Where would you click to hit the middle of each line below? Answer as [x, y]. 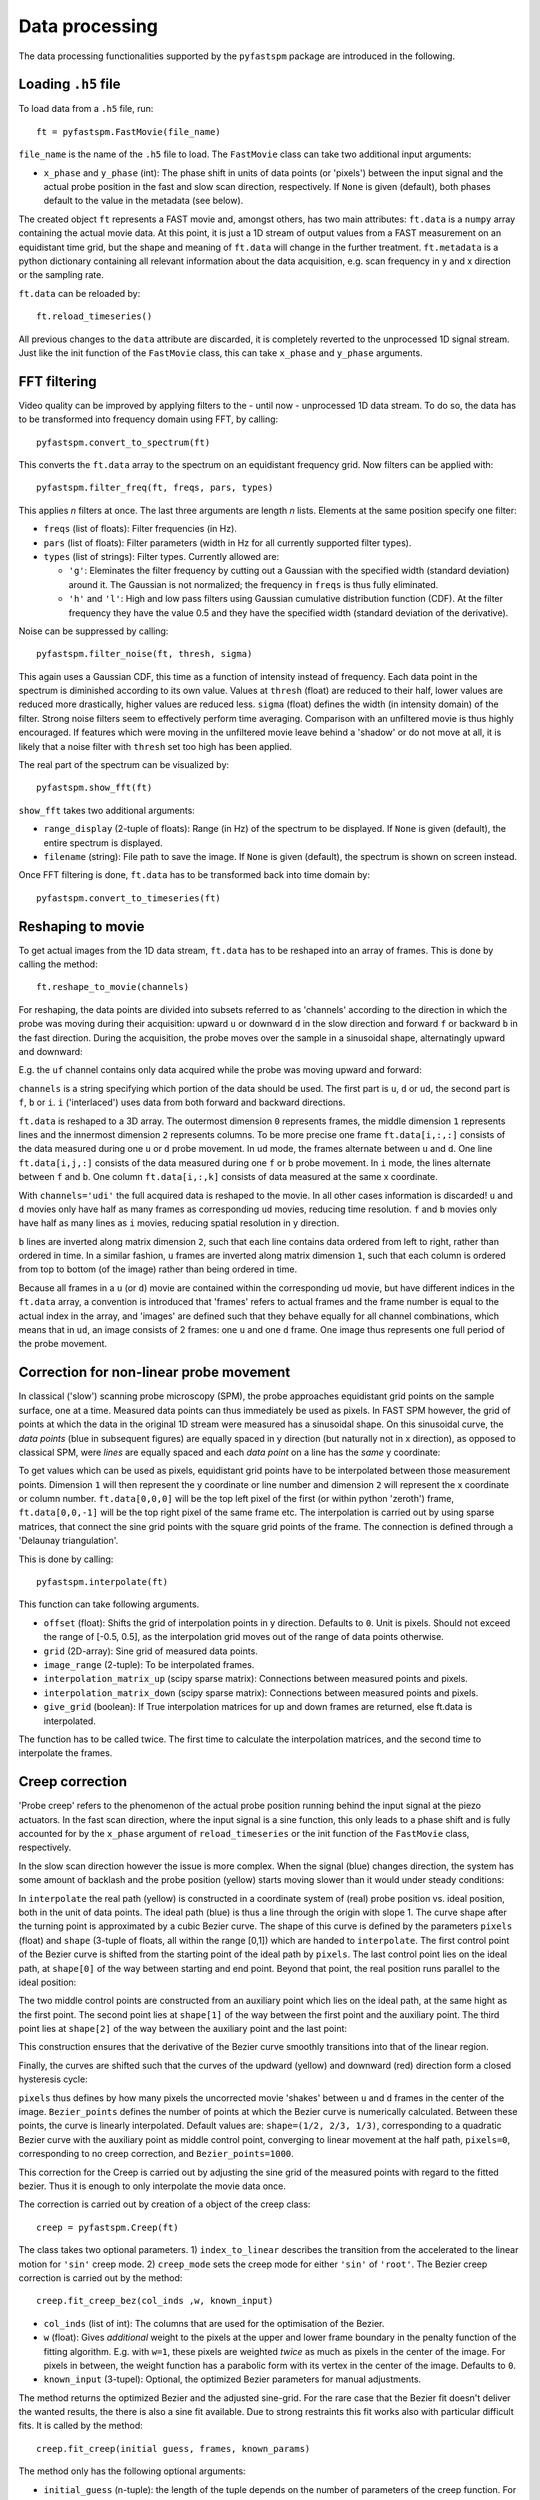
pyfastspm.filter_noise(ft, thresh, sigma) [144, 654]
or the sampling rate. [61, 275]
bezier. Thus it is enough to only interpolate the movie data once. [152, 2186]
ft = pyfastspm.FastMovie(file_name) [129, 131]
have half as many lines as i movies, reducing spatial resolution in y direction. [179, 1223]
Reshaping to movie [81, 926]
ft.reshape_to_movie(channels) [113, 987]
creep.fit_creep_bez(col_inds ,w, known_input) [155, 2301]
